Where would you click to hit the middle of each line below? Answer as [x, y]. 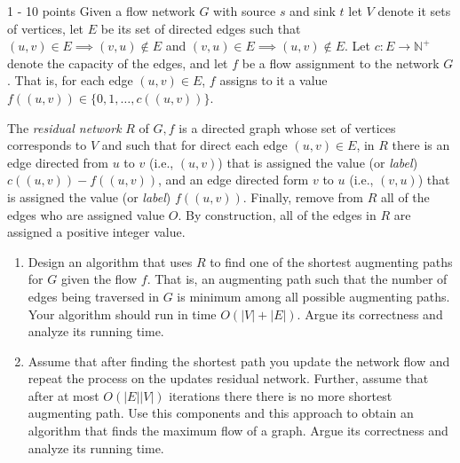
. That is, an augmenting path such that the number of [297, 279]
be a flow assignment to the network [341, 63]
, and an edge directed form [234, 180]
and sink [313, 11]
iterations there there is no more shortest [281, 395]
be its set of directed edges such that [201, 28]
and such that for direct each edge [194, 145]
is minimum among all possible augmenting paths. [313, 296]
